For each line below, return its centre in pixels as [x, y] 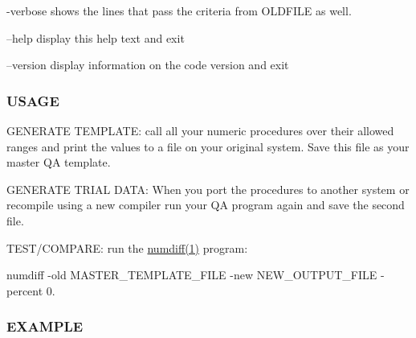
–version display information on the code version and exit [148, 65]
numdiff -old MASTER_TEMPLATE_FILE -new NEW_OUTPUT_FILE [192, 275]
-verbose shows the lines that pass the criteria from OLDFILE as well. [179, 10]
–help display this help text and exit [96, 37]
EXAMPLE [45, 326]
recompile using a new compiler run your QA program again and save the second [206, 205]
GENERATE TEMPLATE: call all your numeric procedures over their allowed [200, 130]
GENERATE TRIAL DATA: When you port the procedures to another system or [208, 189]
